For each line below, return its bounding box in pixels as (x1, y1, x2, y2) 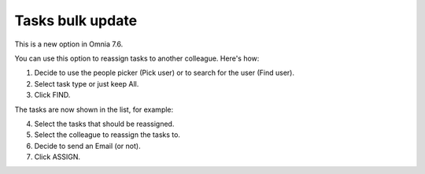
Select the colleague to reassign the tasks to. (34, 130, 181, 139)
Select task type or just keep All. (34, 79, 139, 88)
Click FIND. (34, 91, 71, 100)
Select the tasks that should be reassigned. (34, 119, 175, 128)
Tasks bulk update (14, 12, 138, 29)
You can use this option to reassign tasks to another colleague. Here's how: (14, 54, 260, 63)
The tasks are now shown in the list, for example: (14, 105, 174, 114)
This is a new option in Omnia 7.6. (14, 39, 124, 49)
